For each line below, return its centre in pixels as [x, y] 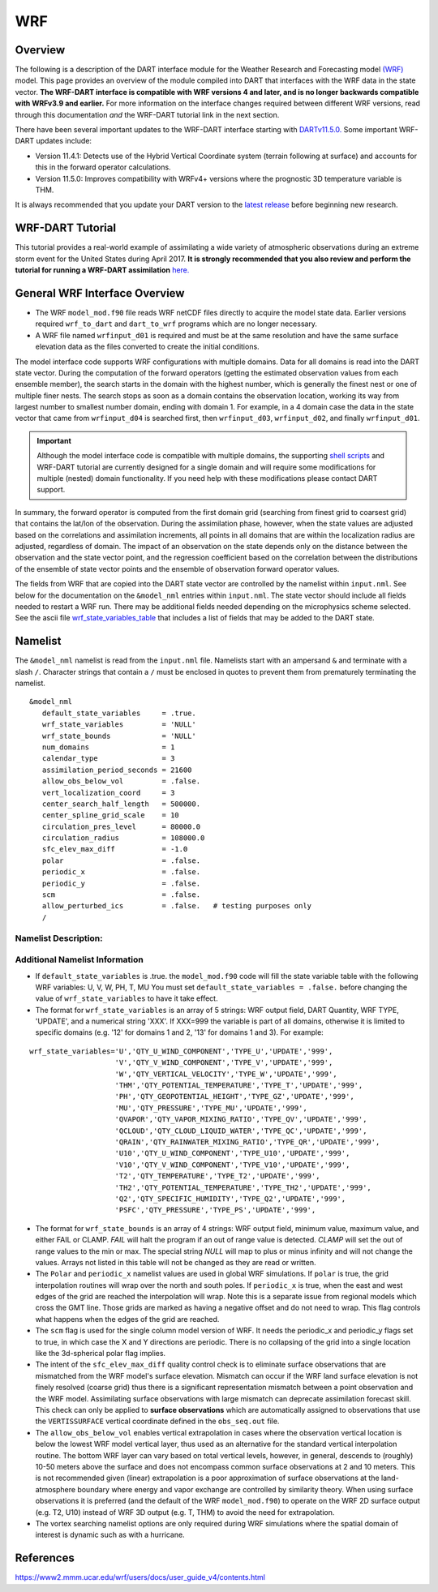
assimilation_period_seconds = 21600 [117, 770]
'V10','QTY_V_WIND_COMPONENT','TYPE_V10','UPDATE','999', [232, 1165]
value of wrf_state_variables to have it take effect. [127, 998]
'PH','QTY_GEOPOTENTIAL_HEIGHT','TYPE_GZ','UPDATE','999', [234, 1096]
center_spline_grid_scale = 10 [111, 815]
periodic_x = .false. [121, 872]
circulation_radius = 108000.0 [123, 838]
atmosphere [56, 1489]
